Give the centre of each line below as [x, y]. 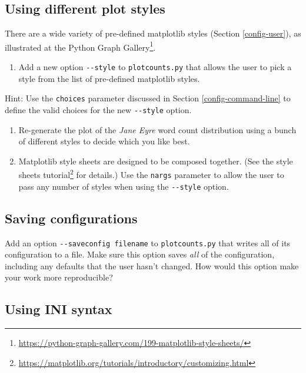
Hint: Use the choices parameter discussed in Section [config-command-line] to [148, 98]
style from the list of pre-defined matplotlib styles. [109, 78]
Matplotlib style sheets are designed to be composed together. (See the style [156, 161]
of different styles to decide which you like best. [104, 141]
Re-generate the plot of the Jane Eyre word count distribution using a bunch [157, 129]
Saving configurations [71, 218]
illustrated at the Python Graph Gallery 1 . [80, 46]
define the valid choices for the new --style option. [98, 109]
